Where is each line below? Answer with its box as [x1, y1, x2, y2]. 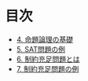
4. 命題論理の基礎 [16, 35, 74, 44]
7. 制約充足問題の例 [16, 64, 79, 73]
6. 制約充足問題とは [16, 54, 80, 64]
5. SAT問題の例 [16, 44, 66, 53]
